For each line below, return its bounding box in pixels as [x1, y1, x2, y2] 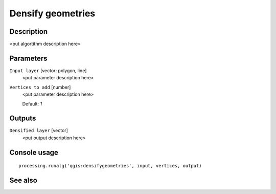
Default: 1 [22, 100, 42, 107]
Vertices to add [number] [9, 84, 71, 90]
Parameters [9, 54, 48, 62]
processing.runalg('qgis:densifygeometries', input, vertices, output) [18, 163, 202, 169]
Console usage [9, 148, 59, 157]
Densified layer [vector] [9, 127, 68, 134]
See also [9, 176, 38, 185]
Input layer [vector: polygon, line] [9, 67, 87, 74]
